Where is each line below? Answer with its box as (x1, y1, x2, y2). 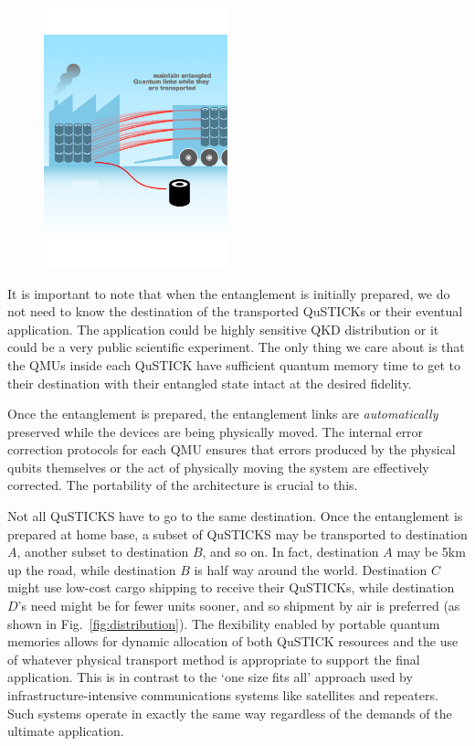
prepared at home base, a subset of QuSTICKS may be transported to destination (7, 524, 468, 543)
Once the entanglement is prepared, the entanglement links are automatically (7, 404, 438, 423)
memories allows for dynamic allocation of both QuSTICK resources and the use (7, 632, 459, 651)
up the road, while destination (7, 559, 176, 579)
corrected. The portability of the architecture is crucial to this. (7, 475, 358, 495)
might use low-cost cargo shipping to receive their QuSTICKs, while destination (7, 578, 455, 597)
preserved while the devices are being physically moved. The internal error (7, 421, 424, 441)
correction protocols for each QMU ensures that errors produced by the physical (7, 440, 456, 459)
